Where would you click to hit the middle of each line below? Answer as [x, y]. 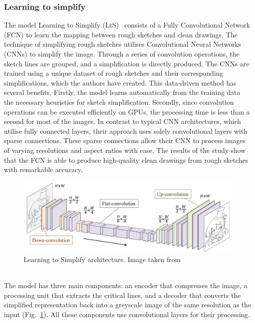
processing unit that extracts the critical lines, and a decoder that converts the [122, 295]
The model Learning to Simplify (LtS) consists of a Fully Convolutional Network [127, 25]
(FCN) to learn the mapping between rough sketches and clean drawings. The [121, 34]
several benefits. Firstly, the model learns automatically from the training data [122, 92]
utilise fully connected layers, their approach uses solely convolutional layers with [126, 131]
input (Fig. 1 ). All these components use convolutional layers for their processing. [127, 314]
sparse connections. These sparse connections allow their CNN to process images [125, 140]
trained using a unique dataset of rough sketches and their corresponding [114, 73]
